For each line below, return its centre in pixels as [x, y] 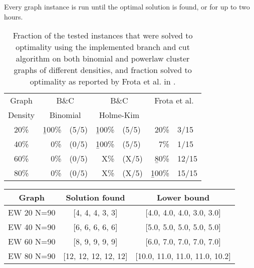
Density [22, 115]
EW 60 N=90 [32, 241]
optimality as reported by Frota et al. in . [103, 81]
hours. [14, 16]
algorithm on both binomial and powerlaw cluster [103, 58]
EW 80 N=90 [32, 256]
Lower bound [183, 197]
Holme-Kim [119, 115]
